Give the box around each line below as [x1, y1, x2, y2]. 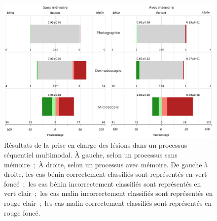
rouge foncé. [4, 207, 40, 218]
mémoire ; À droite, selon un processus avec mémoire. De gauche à [4, 159, 208, 169]
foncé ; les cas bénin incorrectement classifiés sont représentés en [4, 178, 201, 189]
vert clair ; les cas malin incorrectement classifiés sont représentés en [4, 188, 213, 198]
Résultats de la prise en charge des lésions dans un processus [4, 140, 187, 150]
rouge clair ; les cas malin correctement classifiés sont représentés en [4, 198, 212, 208]
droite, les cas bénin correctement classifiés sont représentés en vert [4, 169, 207, 179]
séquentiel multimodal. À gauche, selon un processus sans [4, 150, 178, 160]
